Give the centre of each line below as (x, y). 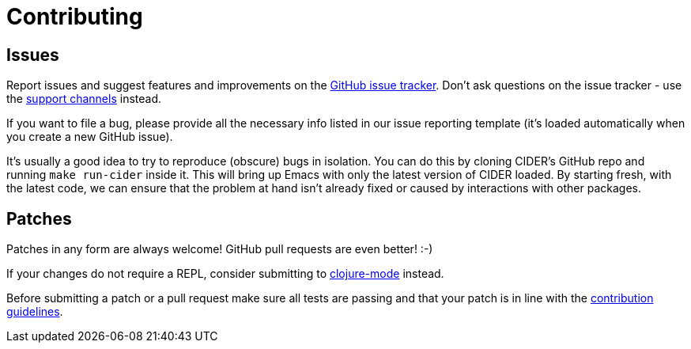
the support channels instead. (84, 99)
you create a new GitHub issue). (90, 137)
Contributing (75, 17)
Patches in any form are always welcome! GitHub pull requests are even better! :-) (220, 249)
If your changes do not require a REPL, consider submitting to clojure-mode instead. (225, 274)
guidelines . (35, 312)
